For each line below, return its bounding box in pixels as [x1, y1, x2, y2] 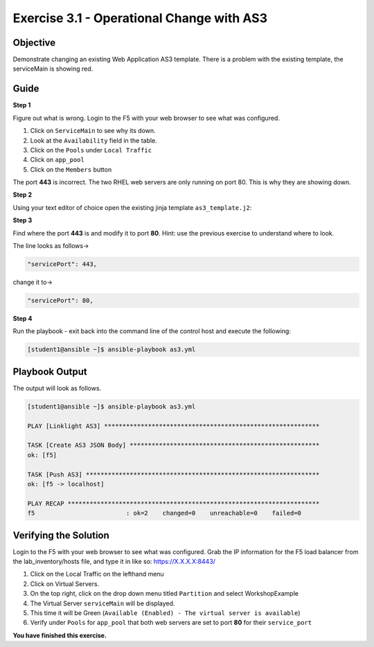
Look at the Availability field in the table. [30, 136, 157, 145]
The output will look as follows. [12, 384, 102, 392]
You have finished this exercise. [12, 631, 107, 639]
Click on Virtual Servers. [30, 579, 100, 588]
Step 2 [12, 190, 33, 199]
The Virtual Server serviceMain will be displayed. [30, 599, 175, 608]
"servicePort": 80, [27, 296, 93, 304]
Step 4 [12, 314, 33, 322]
